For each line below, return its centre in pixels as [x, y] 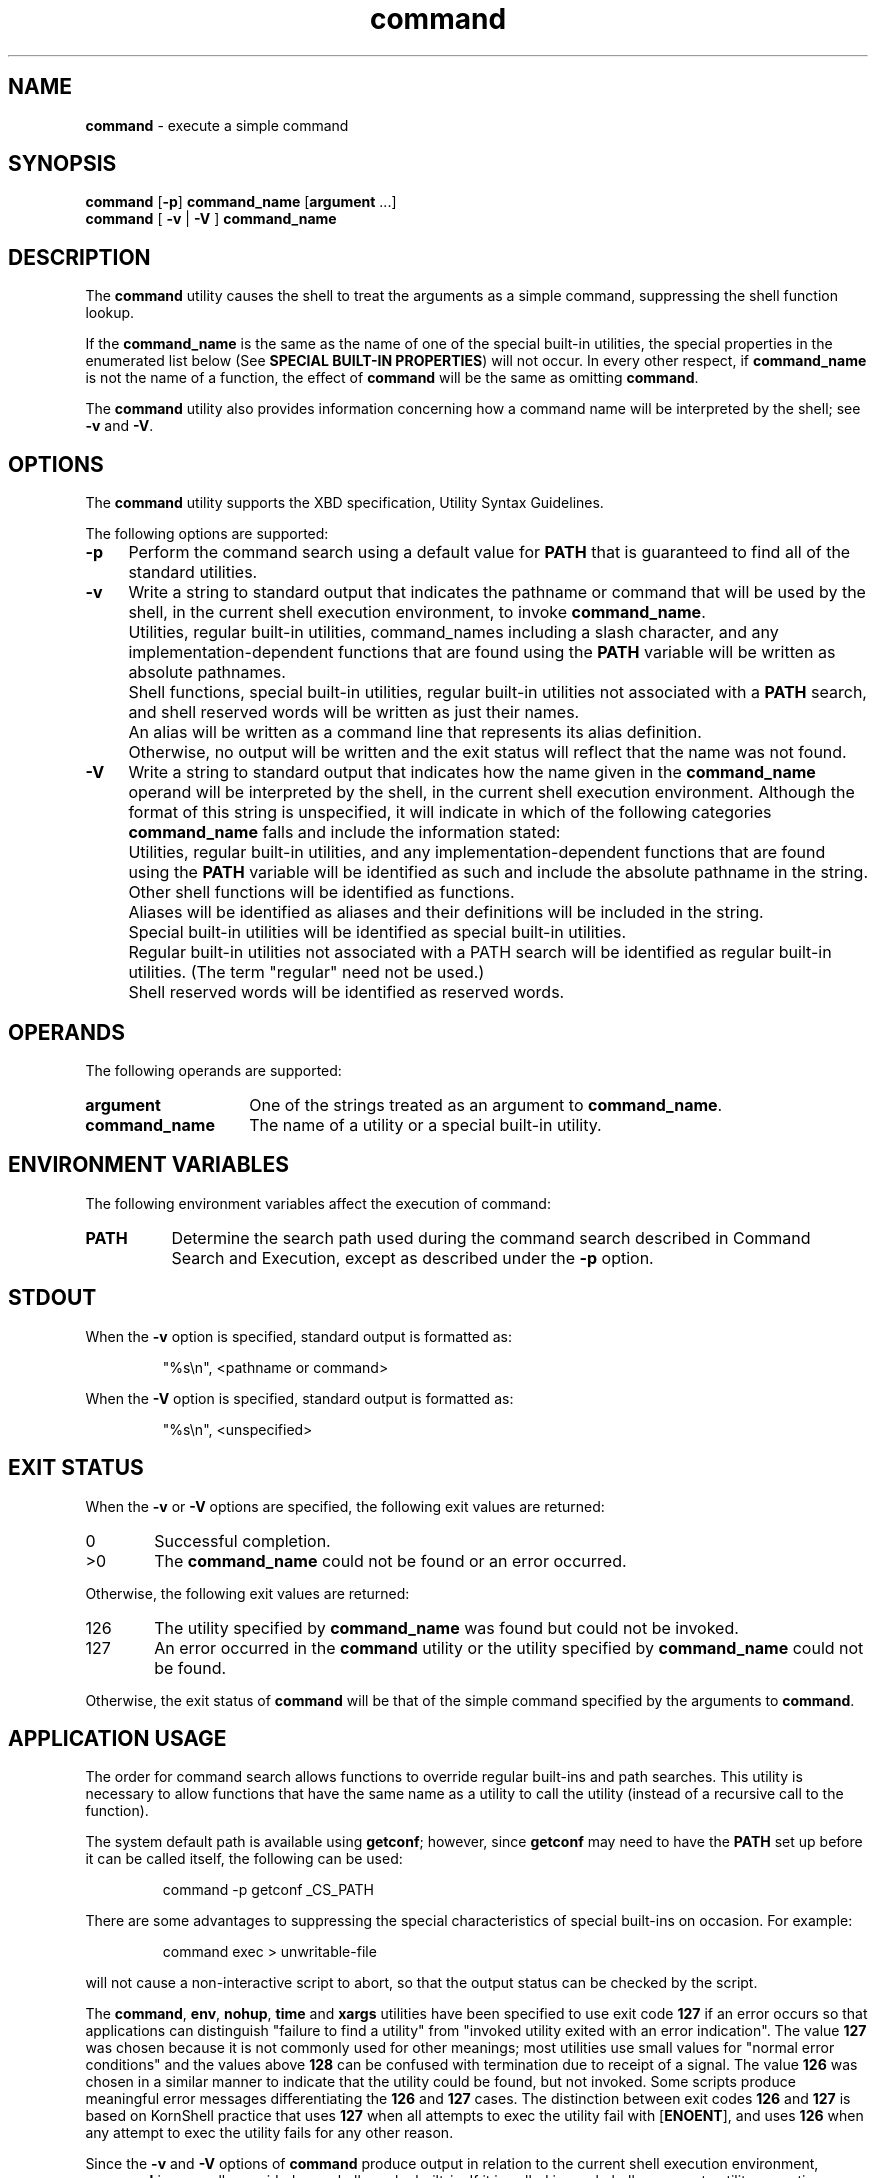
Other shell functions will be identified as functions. [321, 892]
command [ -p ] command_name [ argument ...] [241, 202]
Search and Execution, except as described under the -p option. [412, 1257]
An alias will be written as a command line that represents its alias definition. [415, 732]
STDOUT [52, 1298]
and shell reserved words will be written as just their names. [354, 712]
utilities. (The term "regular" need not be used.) [306, 972]
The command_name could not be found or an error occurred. [390, 1560]
